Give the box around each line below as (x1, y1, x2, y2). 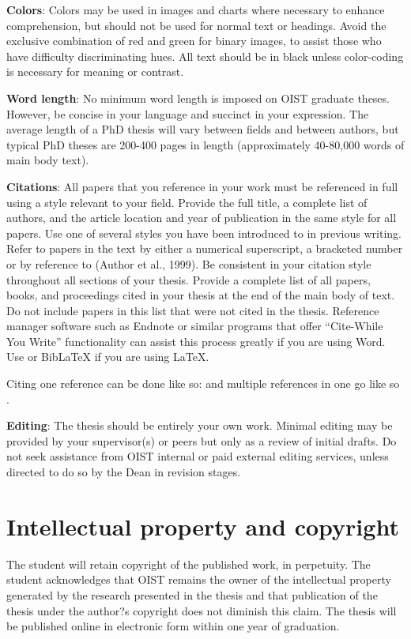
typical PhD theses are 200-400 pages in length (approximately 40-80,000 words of (6, 136, 405, 152)
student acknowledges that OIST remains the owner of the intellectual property (6, 571, 391, 588)
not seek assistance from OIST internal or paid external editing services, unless (6, 448, 389, 464)
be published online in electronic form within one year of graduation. (6, 618, 340, 634)
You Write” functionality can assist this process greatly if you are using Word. (6, 333, 386, 349)
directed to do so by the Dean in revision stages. (6, 464, 241, 480)
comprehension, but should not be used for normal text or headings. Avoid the (6, 17, 386, 33)
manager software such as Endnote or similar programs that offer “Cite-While (6, 318, 383, 334)
